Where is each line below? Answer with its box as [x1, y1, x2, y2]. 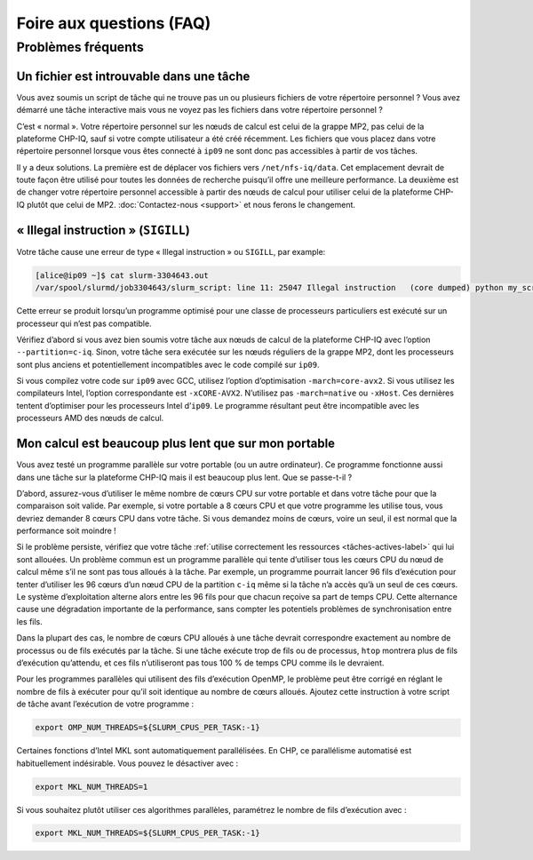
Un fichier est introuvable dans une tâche [16, 68, 251, 84]
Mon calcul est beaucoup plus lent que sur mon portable [16, 436, 336, 451]
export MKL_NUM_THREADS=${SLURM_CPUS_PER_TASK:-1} [35, 828, 261, 839]
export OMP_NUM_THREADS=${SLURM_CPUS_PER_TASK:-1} [35, 722, 261, 733]
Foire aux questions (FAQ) [16, 13, 211, 33]
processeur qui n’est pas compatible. [16, 318, 152, 329]
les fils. [16, 616, 44, 626]
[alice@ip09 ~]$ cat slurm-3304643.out [35, 270, 209, 280]
